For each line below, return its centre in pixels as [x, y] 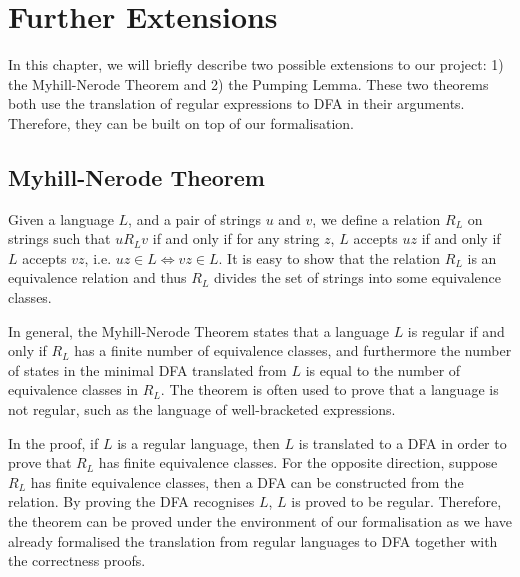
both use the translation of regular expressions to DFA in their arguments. [236, 103]
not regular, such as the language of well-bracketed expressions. [202, 409]
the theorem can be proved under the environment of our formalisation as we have [260, 521]
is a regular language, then [198, 442]
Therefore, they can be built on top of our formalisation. [181, 122]
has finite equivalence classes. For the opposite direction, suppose [298, 462]
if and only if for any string [236, 238]
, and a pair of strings [194, 218]
